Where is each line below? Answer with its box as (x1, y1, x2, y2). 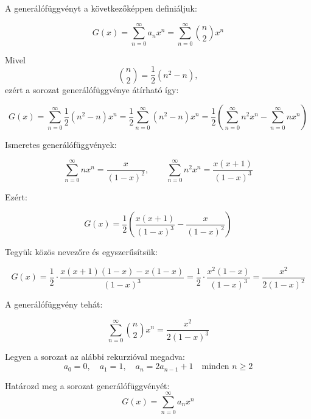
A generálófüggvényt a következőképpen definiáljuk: (5, 2, 197, 14)
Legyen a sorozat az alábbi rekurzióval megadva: (5, 350, 185, 363)
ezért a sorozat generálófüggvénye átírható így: (5, 83, 179, 96)
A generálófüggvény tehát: (5, 298, 103, 311)
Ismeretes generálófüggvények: (5, 138, 117, 151)
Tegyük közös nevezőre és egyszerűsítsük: (5, 245, 158, 258)
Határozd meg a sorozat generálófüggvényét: (5, 379, 170, 392)
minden (201, 362, 229, 371)
